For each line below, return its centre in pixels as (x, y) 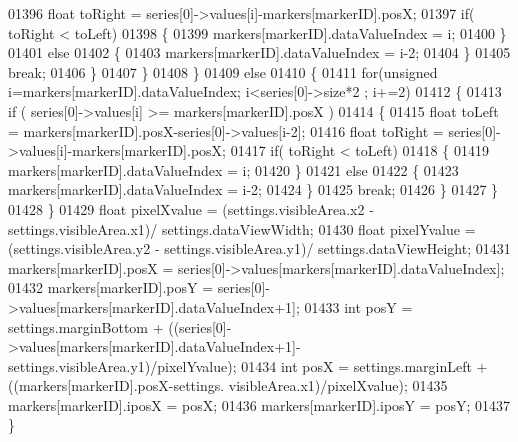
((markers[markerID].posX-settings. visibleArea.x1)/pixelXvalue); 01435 (228, 385)
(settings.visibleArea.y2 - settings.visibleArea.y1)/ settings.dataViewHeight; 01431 (259, 248)
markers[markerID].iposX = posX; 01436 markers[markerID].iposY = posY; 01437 (259, 404)
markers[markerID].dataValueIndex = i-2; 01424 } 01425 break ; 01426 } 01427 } (253, 189)
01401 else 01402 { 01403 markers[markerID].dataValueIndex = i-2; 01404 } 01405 (259, 52)
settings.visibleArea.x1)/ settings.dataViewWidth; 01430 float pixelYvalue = (242, 228)
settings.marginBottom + (86, 326)
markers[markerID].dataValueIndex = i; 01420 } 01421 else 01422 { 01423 (233, 169)
